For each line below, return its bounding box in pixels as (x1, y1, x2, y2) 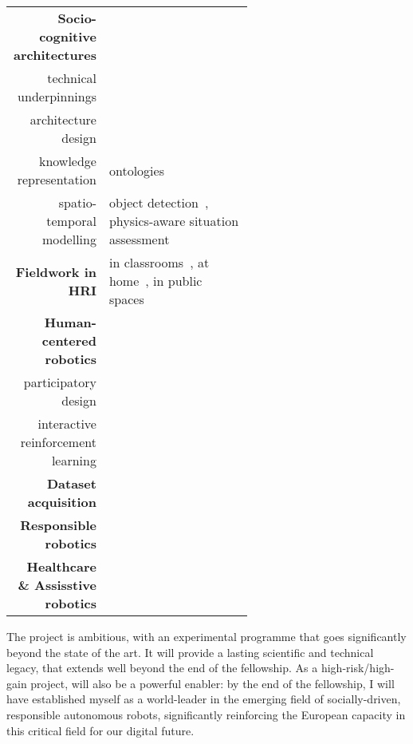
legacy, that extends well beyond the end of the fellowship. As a (6, 659, 318, 676)
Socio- (57, 9, 96, 27)
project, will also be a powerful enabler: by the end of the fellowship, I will (30, 675, 395, 691)
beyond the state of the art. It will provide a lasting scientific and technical (6, 643, 374, 660)
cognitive (39, 27, 96, 46)
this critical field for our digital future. (6, 722, 195, 738)
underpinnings (18, 87, 96, 105)
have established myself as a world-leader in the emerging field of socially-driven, (6, 691, 401, 707)
